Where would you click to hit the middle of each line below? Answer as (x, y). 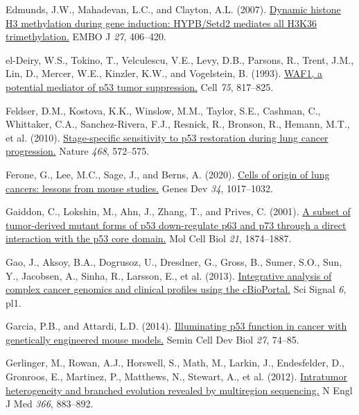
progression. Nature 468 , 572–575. (78, 151)
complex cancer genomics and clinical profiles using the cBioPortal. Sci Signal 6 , (176, 289)
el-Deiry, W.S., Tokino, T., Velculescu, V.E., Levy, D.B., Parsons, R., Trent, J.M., (180, 59)
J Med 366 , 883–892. (50, 404)
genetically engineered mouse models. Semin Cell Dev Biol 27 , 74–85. (152, 339)
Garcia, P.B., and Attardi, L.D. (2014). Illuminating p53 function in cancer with (176, 326)
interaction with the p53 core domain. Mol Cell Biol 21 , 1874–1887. (149, 238)
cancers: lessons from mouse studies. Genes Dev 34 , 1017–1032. (139, 188)
